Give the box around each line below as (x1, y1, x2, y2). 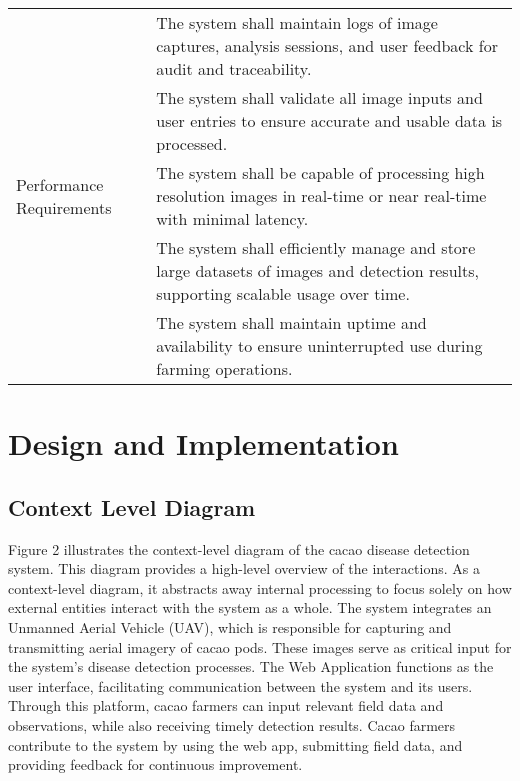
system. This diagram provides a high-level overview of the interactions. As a (8, 558, 480, 579)
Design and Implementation (8, 423, 399, 464)
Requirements (16, 195, 112, 219)
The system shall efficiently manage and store (156, 236, 476, 259)
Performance (16, 172, 104, 196)
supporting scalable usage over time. (156, 282, 410, 305)
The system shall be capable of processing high (156, 161, 485, 184)
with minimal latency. (156, 207, 309, 230)
